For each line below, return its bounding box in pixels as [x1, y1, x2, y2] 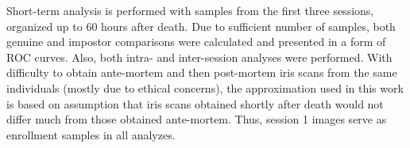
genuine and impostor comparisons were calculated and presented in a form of [6, 33, 386, 50]
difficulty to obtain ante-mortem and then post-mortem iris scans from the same [6, 64, 397, 81]
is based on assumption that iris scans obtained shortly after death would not [6, 95, 384, 112]
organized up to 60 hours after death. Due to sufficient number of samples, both [6, 17, 396, 34]
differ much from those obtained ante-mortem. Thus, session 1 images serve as [6, 111, 387, 127]
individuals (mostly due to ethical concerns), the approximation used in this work [6, 79, 404, 96]
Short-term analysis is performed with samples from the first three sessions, [6, 2, 374, 18]
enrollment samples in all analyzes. [6, 126, 176, 142]
